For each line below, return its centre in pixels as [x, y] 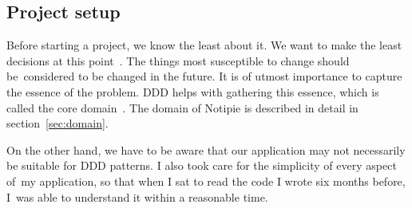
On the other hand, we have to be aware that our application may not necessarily [206, 149]
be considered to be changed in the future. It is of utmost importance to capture [204, 76]
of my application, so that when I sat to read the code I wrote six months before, [206, 181]
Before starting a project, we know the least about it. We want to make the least [204, 45]
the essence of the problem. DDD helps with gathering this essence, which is [193, 91]
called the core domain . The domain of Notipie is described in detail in [182, 107]
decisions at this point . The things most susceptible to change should [178, 60]
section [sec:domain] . [57, 123]
